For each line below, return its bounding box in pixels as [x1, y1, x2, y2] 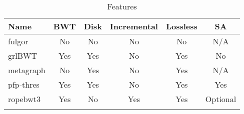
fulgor [8, 35, 28, 47]
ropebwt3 [8, 93, 40, 105]
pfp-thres [8, 79, 39, 90]
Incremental [109, 20, 158, 32]
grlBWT [8, 50, 37, 61]
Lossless [165, 20, 197, 32]
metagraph [8, 64, 45, 76]
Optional [205, 93, 236, 105]
